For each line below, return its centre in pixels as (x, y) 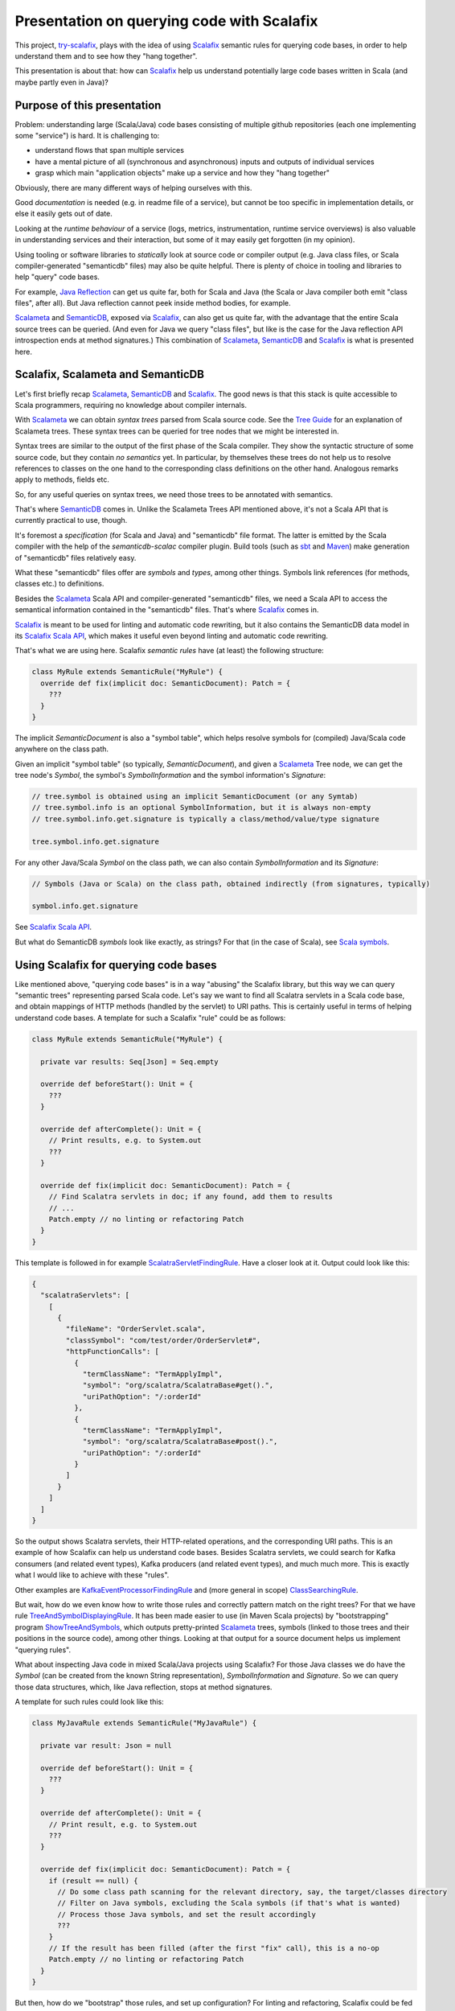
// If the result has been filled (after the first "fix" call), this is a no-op (214, 1948)
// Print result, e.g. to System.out (123, 1824)
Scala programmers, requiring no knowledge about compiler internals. (131, 405)
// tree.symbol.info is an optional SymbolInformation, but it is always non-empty (201, 808)
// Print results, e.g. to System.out (125, 1141)
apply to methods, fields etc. (62, 479)
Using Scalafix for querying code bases (116, 965)
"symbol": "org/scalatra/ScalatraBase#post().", (180, 1441)
